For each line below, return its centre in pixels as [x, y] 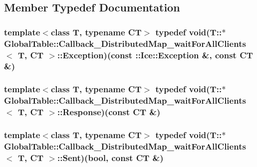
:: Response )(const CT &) [109, 112]
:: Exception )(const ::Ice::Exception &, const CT [155, 55]
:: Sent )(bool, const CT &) [111, 157]
